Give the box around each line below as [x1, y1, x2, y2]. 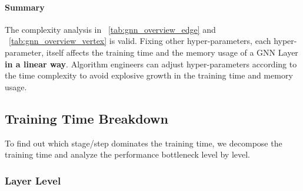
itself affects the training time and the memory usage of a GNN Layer [46, 46, 298, 58]
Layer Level [5, 173, 61, 187]
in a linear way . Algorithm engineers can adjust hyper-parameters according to [5, 57, 297, 70]
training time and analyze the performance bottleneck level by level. [5, 148, 251, 161]
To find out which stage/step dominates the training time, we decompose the [5, 137, 282, 149]
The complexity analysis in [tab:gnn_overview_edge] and [5, 23, 216, 35]
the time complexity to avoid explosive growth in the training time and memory [5, 69, 293, 81]
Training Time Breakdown [5, 109, 168, 127]
